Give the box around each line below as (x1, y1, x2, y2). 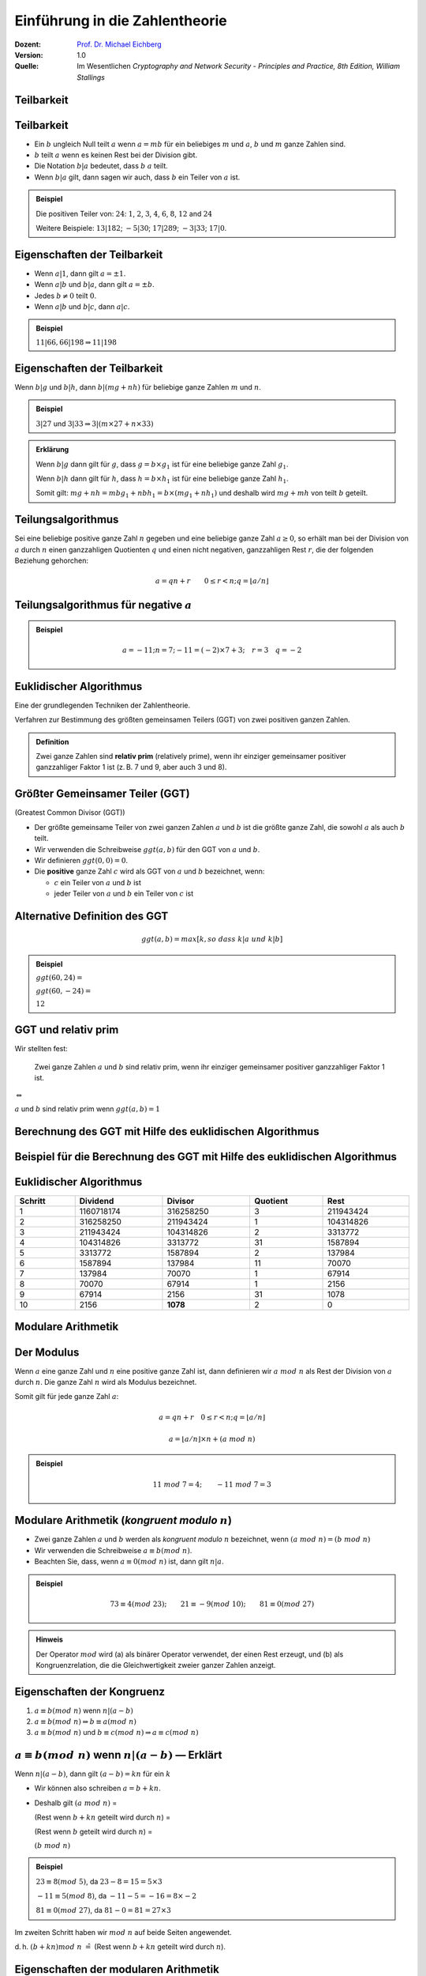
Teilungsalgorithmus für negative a (14, 598, 192, 612)
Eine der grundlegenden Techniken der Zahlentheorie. (14, 700, 191, 710)
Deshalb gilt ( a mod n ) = (34, 1798, 118, 1808)
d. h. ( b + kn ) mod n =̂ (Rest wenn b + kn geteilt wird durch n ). (14, 1942, 226, 1951)
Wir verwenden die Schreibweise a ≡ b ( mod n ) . (34, 1545, 192, 1555)
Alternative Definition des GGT (14, 909, 169, 922)
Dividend (79, 1196, 114, 1207)
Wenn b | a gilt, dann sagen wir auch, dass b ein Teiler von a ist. (34, 172, 241, 182)
